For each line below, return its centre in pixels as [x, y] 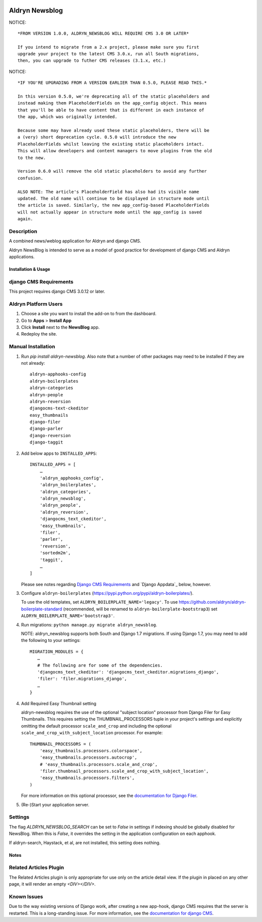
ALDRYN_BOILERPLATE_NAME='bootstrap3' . [68, 616]
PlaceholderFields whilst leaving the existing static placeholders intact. [111, 144]
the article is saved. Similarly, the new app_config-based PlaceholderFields [114, 205]
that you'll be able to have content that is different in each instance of [111, 110]
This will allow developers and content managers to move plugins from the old [115, 151]
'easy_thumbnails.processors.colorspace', [91, 751]
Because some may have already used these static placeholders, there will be [114, 130]
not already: [33, 363]
